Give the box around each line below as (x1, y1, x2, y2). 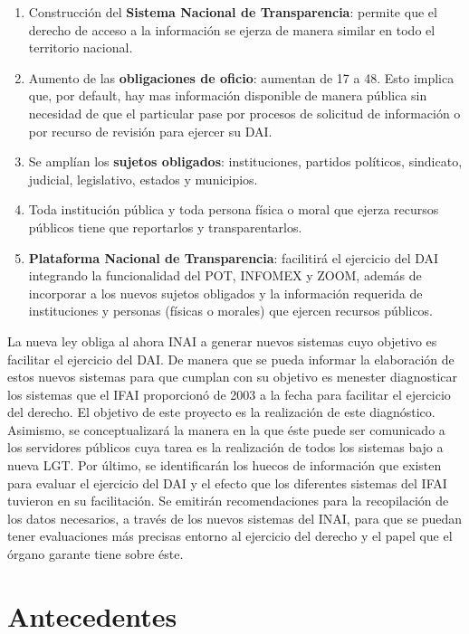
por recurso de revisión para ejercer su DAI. (28, 121, 273, 140)
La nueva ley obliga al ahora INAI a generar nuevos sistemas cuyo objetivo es (7, 331, 437, 350)
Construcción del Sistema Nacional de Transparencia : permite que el (28, 3, 437, 21)
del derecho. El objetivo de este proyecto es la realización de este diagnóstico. (7, 402, 435, 421)
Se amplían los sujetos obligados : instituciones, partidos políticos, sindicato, (28, 152, 463, 171)
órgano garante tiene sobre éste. (7, 544, 184, 563)
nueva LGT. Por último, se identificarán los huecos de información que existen (7, 456, 442, 475)
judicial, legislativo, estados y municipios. (28, 169, 258, 188)
